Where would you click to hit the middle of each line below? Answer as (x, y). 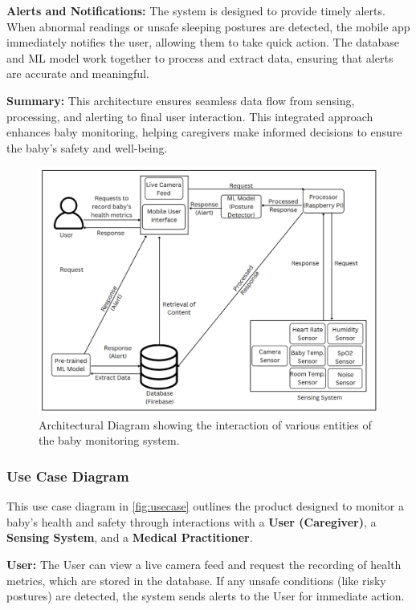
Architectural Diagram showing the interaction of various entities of (205, 424)
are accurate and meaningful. (78, 73)
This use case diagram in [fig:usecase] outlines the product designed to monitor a (205, 506)
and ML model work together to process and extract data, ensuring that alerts (200, 57)
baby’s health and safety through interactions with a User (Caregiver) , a (192, 521)
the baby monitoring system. (109, 440)
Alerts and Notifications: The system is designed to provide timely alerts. (196, 10)
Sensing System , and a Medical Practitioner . (130, 537)
